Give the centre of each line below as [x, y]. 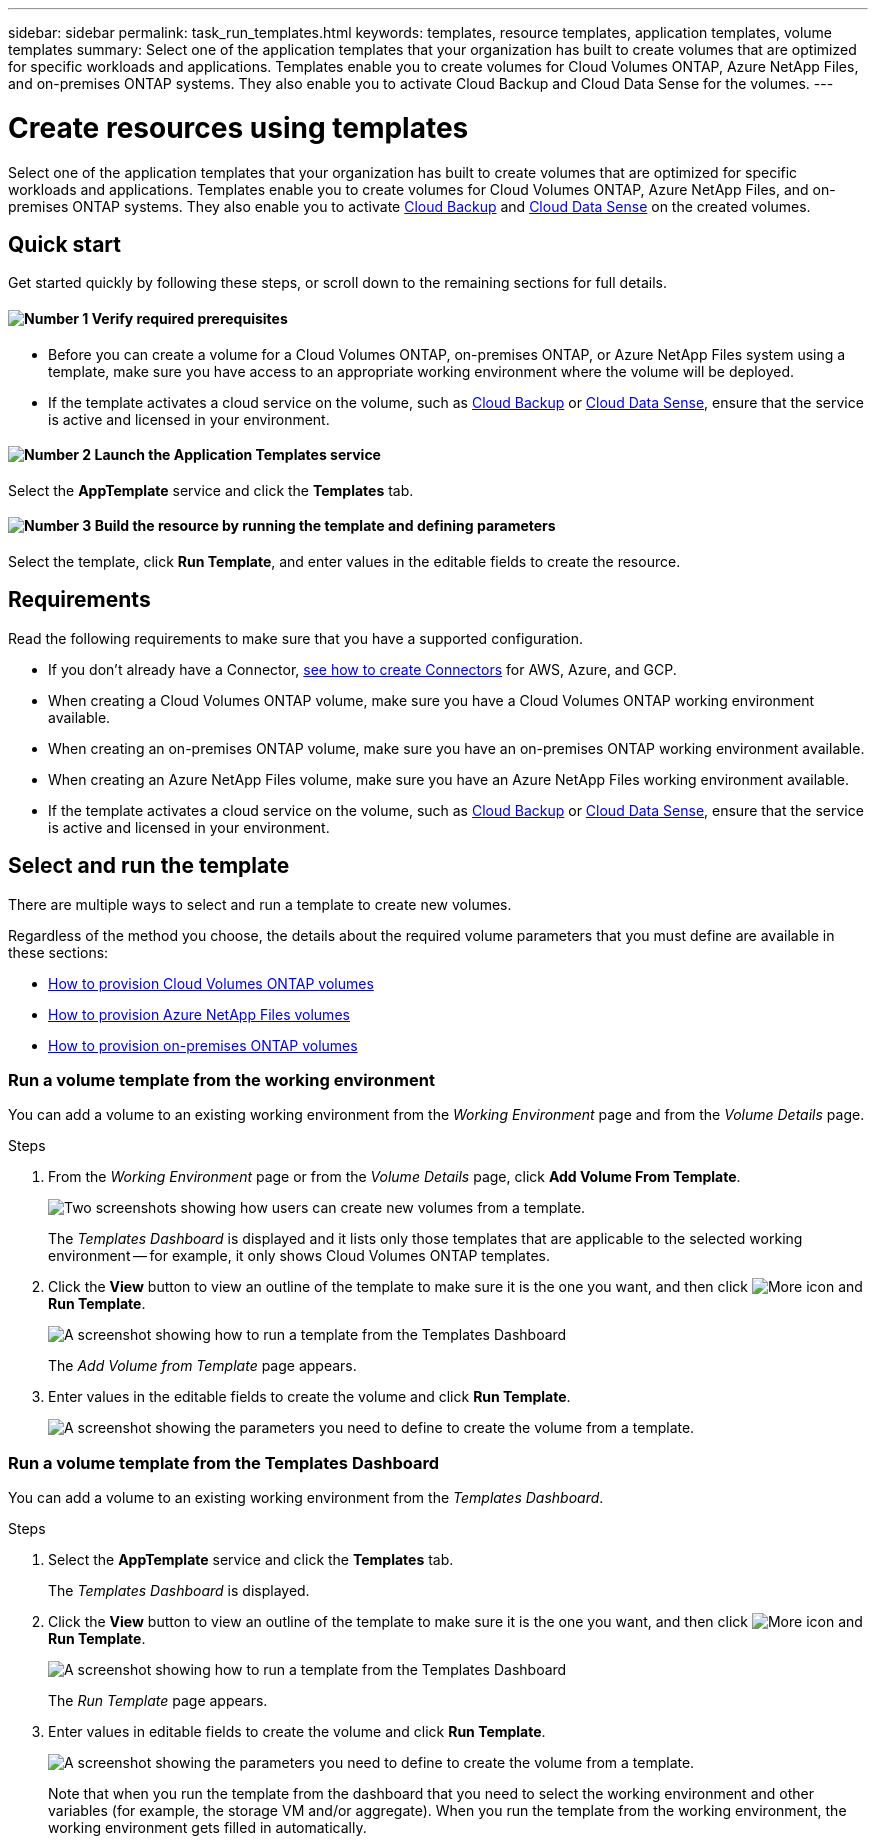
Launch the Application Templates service [237, 455]
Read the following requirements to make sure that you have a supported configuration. [296, 638]
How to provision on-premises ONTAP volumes [203, 1045]
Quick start [64, 244]
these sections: [58, 952]
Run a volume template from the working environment [221, 1080]
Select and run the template [149, 866]
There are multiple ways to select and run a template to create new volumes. [260, 904]
